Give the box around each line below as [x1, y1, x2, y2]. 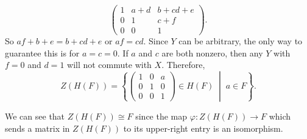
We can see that [5, 109, 65, 122]
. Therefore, [161, 58, 205, 71]
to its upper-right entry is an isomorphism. [123, 121, 283, 134]
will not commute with [67, 58, 152, 71]
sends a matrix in [5, 121, 70, 134]
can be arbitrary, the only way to [178, 35, 303, 47]
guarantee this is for [5, 46, 80, 59]
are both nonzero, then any [161, 46, 263, 59]
